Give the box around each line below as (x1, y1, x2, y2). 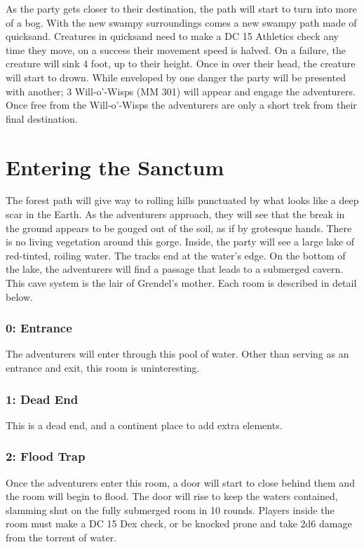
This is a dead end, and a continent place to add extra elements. (6, 417, 283, 432)
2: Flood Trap (6, 447, 86, 465)
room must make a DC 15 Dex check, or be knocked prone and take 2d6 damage (6, 516, 352, 531)
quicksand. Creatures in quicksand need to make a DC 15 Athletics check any (6, 29, 339, 43)
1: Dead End (6, 390, 79, 407)
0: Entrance (6, 319, 72, 337)
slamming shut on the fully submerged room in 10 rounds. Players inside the (6, 502, 335, 517)
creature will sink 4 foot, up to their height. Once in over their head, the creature (6, 56, 356, 71)
